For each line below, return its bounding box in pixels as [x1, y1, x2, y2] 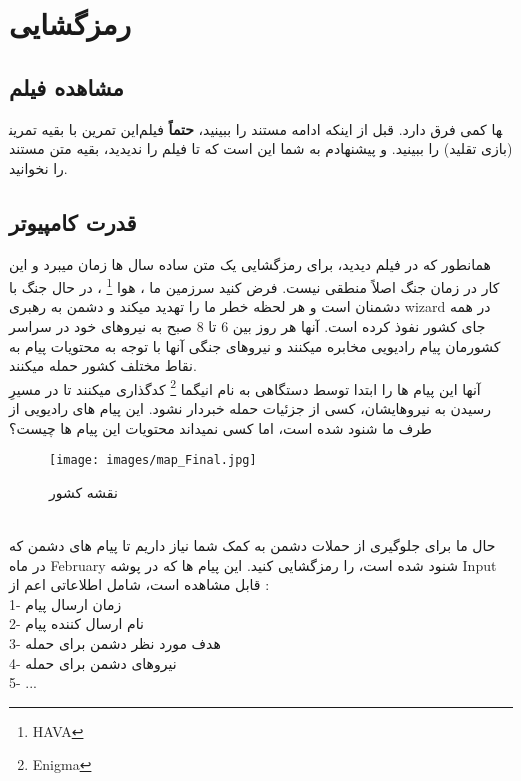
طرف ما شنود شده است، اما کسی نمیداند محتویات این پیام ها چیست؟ [9, 417, 433, 438]
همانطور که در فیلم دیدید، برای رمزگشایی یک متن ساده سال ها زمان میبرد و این [9, 253, 491, 274]
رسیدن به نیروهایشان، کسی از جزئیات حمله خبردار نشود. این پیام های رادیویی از [9, 398, 491, 419]
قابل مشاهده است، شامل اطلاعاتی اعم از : [9, 574, 270, 595]
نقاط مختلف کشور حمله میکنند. [9, 355, 197, 376]
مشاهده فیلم [9, 71, 124, 102]
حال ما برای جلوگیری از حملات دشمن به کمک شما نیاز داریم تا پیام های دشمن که [9, 535, 496, 556]
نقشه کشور [49, 481, 118, 502]
